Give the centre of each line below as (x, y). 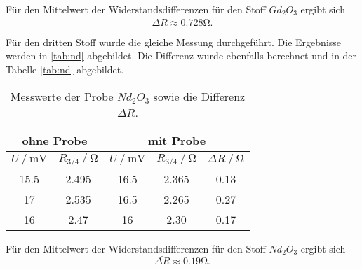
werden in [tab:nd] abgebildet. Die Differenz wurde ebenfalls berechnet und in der (181, 56)
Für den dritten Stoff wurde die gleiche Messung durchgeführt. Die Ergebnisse (174, 42)
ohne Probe (55, 140)
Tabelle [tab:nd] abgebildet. (65, 69)
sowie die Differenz (199, 96)
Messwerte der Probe (62, 96)
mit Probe (177, 140)
